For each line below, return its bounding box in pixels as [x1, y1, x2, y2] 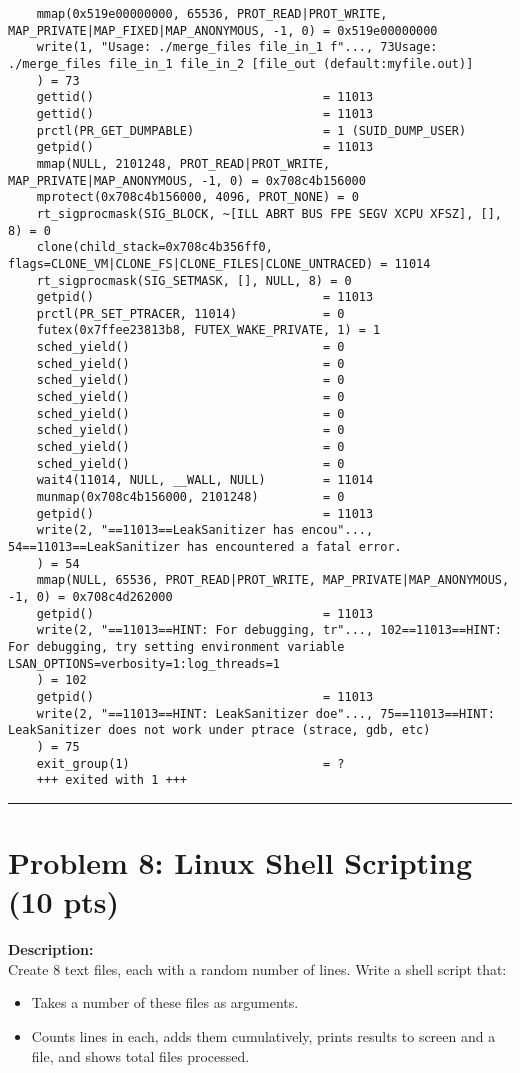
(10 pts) [8, 881, 120, 922]
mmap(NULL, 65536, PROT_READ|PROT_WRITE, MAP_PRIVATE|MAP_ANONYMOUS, [36, 573, 510, 588]
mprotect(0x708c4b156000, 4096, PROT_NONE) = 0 [36, 190, 359, 205]
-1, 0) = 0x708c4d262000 [8, 589, 173, 604]
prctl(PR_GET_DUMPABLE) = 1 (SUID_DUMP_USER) [36, 123, 467, 138]
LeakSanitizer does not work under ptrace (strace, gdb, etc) [8, 723, 431, 738]
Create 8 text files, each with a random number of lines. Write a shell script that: [8, 958, 507, 979]
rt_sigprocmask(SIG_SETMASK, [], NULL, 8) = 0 [36, 273, 352, 288]
